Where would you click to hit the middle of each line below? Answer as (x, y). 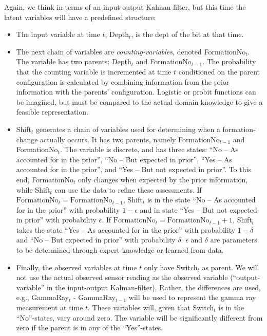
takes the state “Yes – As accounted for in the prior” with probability (126, 229)
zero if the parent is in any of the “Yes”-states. (90, 328)
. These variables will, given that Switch (151, 307)
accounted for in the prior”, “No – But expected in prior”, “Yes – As (124, 159)
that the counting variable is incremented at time (94, 71)
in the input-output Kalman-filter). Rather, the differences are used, (154, 287)
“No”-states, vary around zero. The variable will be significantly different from (139, 317)
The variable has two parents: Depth (74, 61)
